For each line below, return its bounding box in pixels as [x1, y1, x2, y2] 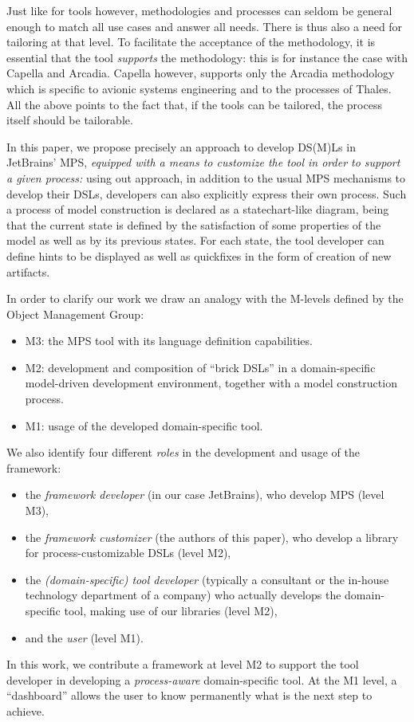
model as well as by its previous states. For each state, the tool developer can [6, 232, 384, 249]
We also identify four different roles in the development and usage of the [6, 444, 360, 461]
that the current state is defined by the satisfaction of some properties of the [6, 216, 381, 233]
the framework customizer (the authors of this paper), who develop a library [25, 528, 399, 545]
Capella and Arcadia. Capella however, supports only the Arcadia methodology [6, 65, 395, 81]
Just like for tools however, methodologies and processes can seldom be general [6, 2, 392, 18]
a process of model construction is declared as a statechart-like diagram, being [6, 201, 389, 218]
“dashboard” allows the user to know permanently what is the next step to [6, 687, 373, 704]
